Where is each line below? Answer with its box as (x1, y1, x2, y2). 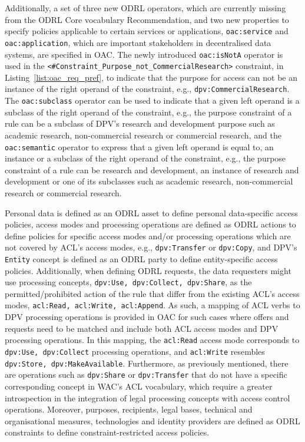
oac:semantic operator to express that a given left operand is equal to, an (5, 140, 274, 153)
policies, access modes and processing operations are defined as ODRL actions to (5, 218, 296, 230)
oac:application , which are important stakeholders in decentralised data (5, 36, 271, 48)
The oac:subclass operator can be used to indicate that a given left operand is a (5, 94, 300, 107)
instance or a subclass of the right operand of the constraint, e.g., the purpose (5, 152, 286, 164)
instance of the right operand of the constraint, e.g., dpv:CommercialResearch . (5, 83, 290, 95)
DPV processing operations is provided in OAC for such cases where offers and (5, 311, 289, 323)
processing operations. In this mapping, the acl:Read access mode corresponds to (5, 334, 300, 346)
